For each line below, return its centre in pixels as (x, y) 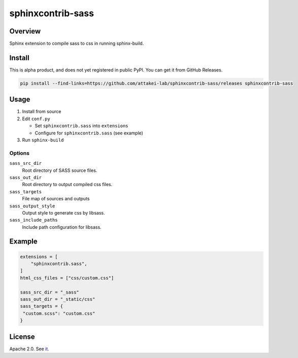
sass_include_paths (34, 220)
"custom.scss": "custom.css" (59, 313)
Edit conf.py (36, 119)
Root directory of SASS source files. (60, 170)
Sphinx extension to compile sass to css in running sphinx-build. (77, 44)
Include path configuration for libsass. (62, 227)
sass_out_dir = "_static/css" (58, 299)
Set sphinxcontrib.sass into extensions (82, 126)
